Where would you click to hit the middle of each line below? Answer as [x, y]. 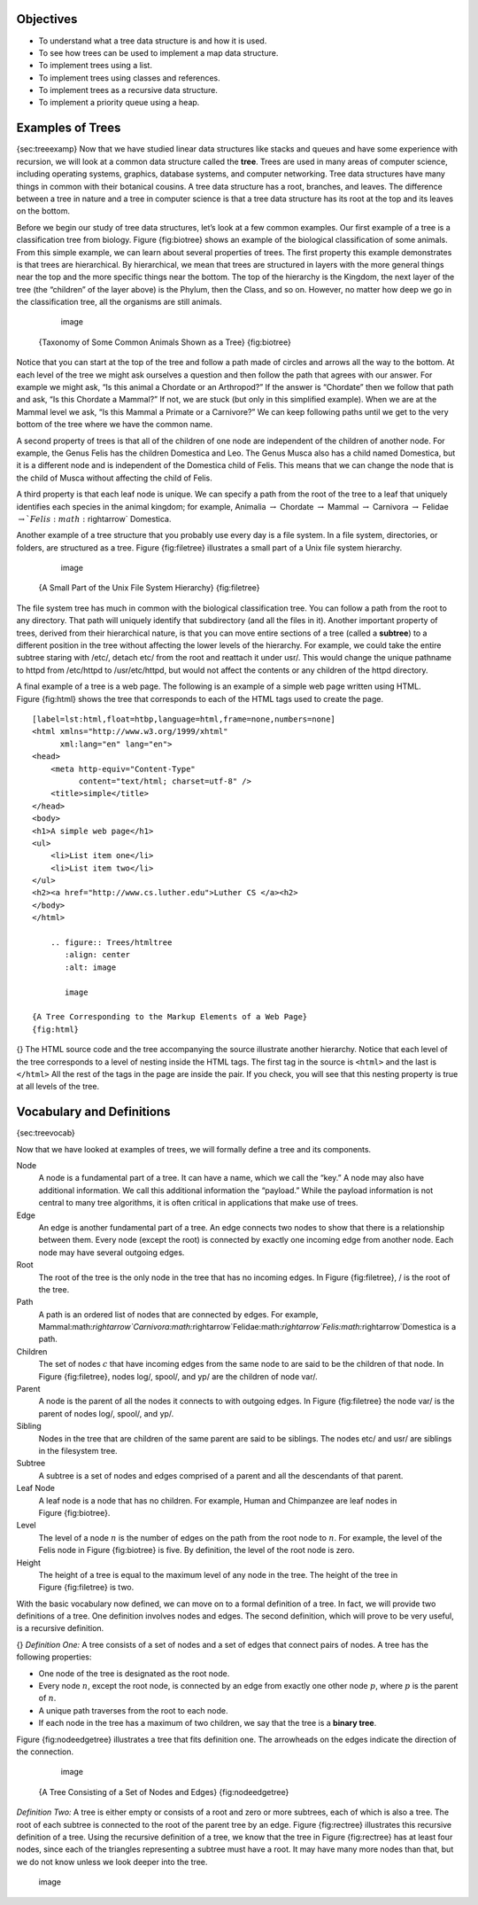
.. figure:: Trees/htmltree [111, 943]
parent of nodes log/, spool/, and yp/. [106, 1413]
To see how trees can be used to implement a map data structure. [158, 52]
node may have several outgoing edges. [112, 1252]
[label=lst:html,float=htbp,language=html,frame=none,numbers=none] [184, 719]
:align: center [98, 955]
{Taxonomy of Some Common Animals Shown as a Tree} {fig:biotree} [165, 342]
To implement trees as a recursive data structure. [128, 90]
